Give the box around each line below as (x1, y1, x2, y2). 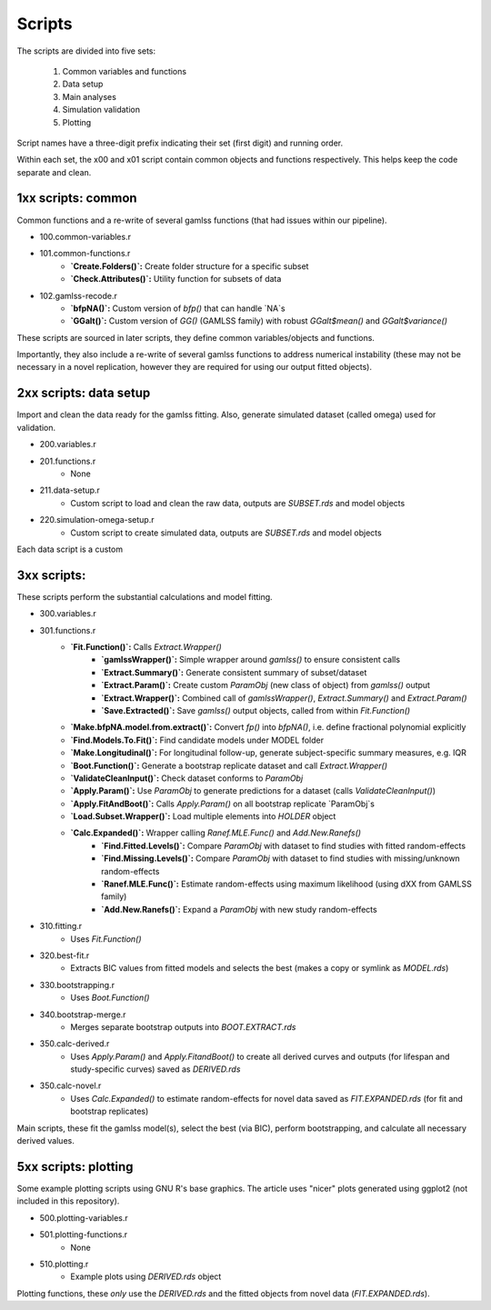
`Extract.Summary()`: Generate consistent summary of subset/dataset (101, 666, 367, 677)
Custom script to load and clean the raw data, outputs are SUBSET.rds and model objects (70, 497, 406, 508)
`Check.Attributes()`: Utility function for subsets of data (70, 274, 282, 285)
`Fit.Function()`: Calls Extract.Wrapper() (70, 641, 222, 652)
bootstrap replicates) (70, 1105, 149, 1117)
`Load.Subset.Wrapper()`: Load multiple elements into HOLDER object (70, 811, 336, 822)
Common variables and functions (62, 65, 186, 76)
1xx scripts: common (16, 191, 137, 206)
